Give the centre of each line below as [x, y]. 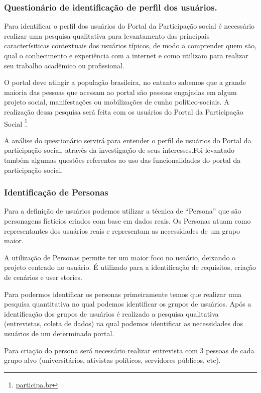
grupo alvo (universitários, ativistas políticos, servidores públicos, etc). [112, 360]
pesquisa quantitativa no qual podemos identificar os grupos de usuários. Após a [128, 304]
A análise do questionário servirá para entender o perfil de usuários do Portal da [128, 140]
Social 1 [16, 123]
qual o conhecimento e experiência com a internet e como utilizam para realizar [126, 55]
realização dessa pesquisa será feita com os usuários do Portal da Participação [124, 111]
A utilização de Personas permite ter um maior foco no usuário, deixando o [120, 257]
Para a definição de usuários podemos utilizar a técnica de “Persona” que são [123, 211]
